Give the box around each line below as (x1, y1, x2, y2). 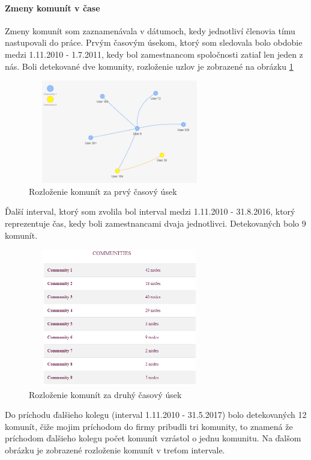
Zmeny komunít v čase (5, 1, 100, 14)
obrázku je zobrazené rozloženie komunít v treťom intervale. (5, 443, 225, 456)
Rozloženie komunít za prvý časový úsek (29, 185, 177, 197)
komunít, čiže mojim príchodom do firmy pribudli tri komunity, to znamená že (5, 420, 293, 432)
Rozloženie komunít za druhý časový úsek (29, 388, 182, 400)
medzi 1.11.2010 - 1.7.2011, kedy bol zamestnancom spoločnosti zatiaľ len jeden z (5, 48, 303, 60)
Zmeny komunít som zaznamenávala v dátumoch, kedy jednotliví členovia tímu (5, 24, 295, 37)
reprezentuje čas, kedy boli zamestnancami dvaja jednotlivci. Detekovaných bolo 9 (5, 217, 306, 230)
